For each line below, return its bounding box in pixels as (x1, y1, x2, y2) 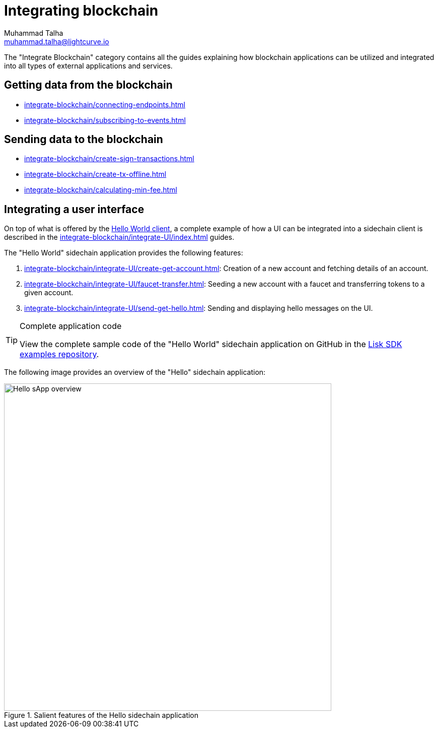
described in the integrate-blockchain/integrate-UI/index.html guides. (4, 233, 235, 242)
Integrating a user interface (4, 203, 144, 216)
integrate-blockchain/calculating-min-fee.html (24, 185, 177, 194)
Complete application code (20, 321, 122, 331)
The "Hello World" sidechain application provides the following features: (4, 248, 243, 257)
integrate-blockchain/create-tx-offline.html (24, 170, 167, 179)
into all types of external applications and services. (4, 61, 173, 70)
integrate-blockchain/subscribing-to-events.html (24, 115, 186, 124)
